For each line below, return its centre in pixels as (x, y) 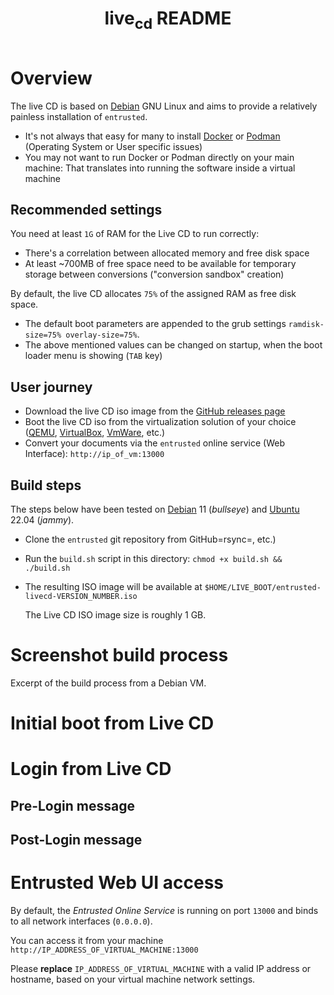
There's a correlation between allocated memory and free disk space (167, 253)
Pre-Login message (72, 805)
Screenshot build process (119, 655)
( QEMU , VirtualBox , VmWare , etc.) (95, 433)
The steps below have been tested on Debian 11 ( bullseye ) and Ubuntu (155, 509)
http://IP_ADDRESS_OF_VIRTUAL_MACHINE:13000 (104, 950)
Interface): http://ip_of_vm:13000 (94, 454)
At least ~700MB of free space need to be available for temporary (160, 264)
